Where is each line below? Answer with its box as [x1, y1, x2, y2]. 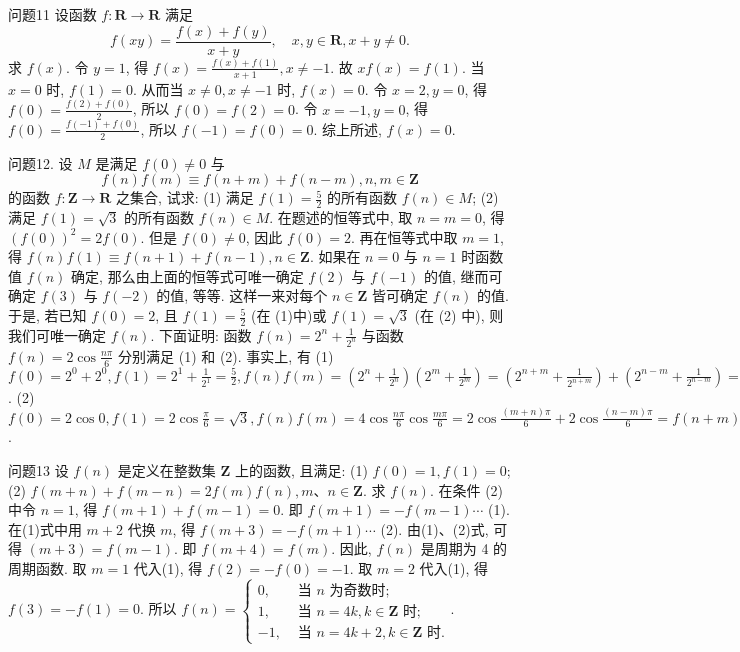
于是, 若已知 [8, 305, 87, 326]
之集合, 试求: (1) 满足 [116, 187, 254, 208]
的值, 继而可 [423, 265, 503, 286]
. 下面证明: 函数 [150, 324, 252, 345]
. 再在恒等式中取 [350, 226, 458, 247]
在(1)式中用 [8, 518, 82, 539]
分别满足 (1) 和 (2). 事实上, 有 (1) [118, 345, 334, 366]
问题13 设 [8, 459, 69, 480]
